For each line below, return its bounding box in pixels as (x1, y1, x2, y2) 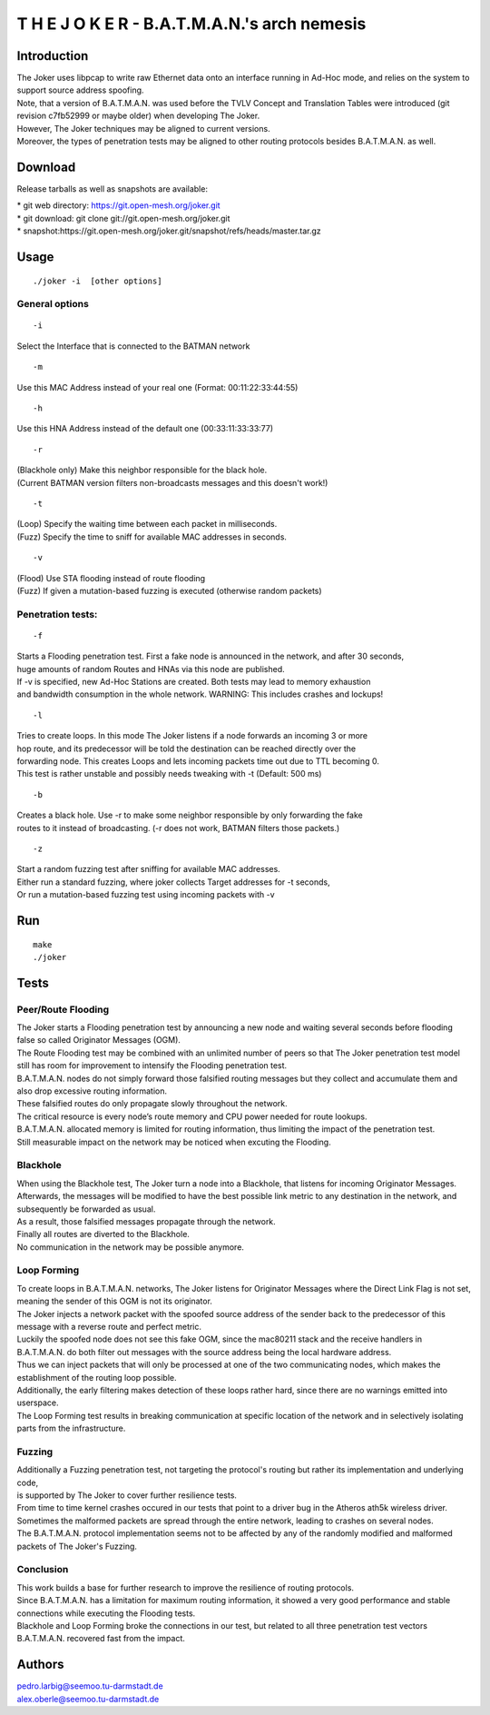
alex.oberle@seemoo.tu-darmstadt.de (16, 1693, 160, 1704)
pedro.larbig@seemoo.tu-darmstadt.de (16, 1680, 163, 1691)
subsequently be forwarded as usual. (16, 1204, 156, 1214)
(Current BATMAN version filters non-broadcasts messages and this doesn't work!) (16, 477, 328, 488)
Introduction (16, 48, 89, 64)
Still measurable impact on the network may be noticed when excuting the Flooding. (16, 1136, 331, 1147)
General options (16, 298, 90, 311)
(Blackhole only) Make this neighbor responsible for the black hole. (16, 464, 268, 476)
